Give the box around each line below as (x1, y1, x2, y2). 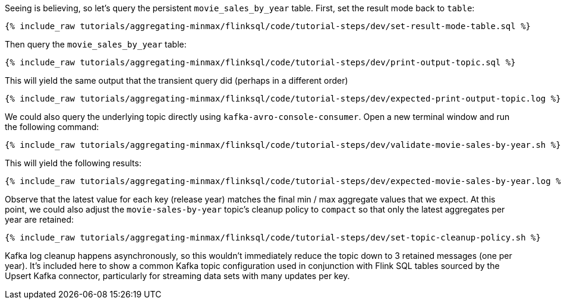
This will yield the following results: (5, 158, 141, 168)
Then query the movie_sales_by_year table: (5, 39, 187, 49)
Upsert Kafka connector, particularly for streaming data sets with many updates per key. (5, 271, 350, 281)
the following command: (5, 122, 99, 132)
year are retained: (5, 214, 74, 224)
